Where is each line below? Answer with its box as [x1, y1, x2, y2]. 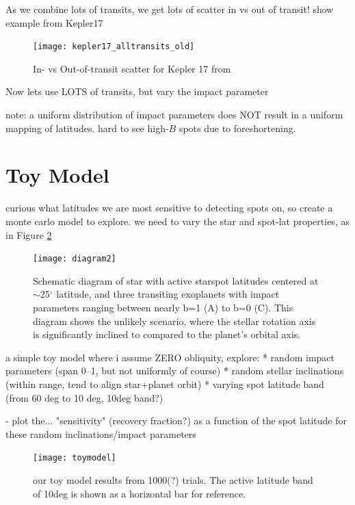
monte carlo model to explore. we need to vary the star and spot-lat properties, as [5, 213, 350, 228]
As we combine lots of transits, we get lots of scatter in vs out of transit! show [5, 2, 334, 16]
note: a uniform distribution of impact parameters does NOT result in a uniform [5, 107, 343, 122]
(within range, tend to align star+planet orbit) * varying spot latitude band [5, 376, 324, 391]
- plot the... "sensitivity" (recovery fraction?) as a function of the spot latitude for [5, 413, 347, 428]
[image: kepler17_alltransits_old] [33, 42, 195, 52]
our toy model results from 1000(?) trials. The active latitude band [33, 472, 313, 487]
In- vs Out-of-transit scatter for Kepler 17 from [33, 61, 231, 75]
